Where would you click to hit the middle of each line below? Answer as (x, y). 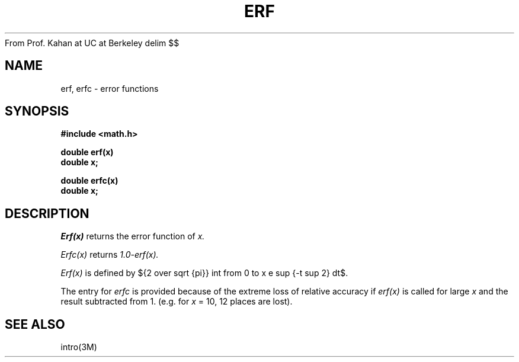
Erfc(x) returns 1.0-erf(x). (110, 255)
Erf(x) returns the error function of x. (133, 236)
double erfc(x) (89, 181)
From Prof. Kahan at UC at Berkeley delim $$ (92, 43)
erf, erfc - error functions (110, 88)
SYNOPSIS (37, 111)
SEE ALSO (35, 324)
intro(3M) (79, 347)
